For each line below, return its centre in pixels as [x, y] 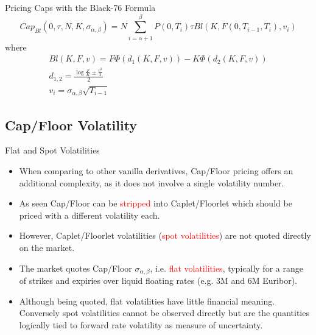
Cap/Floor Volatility [71, 125]
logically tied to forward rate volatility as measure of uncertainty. [141, 324]
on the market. [47, 247]
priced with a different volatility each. [90, 215]
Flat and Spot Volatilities [52, 150]
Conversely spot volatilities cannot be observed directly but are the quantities [164, 313]
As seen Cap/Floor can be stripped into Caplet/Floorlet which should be [156, 203]
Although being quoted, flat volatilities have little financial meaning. [147, 301]
